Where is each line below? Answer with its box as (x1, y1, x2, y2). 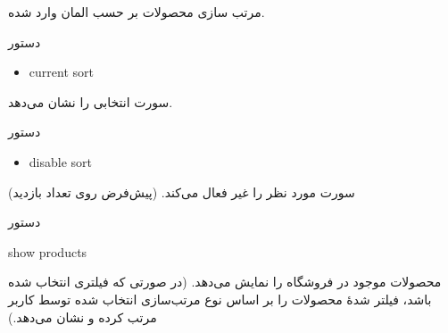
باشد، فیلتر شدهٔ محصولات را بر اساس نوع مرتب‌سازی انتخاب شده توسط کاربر (8, 289, 432, 308)
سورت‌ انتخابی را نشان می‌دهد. (8, 92, 173, 111)
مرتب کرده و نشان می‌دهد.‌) (8, 307, 157, 326)
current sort (29, 62, 94, 81)
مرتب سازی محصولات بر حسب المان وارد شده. (8, 3, 265, 21)
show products (8, 242, 87, 261)
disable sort (29, 152, 92, 171)
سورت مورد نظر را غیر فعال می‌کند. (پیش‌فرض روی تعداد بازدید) (8, 182, 355, 201)
